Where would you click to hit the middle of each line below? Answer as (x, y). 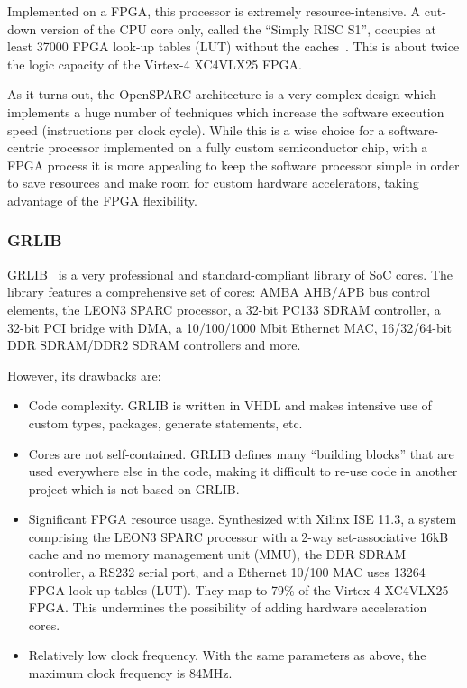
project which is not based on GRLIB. (134, 488)
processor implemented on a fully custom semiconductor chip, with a (238, 147)
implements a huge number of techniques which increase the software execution (226, 111)
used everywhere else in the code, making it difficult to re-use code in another (243, 471)
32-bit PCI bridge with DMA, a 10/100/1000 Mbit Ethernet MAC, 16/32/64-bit (230, 327)
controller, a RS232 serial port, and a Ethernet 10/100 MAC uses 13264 (227, 572)
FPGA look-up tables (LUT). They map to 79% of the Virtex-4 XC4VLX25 (238, 589)
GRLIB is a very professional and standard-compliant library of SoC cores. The (230, 274)
